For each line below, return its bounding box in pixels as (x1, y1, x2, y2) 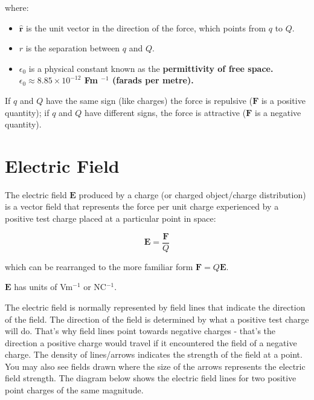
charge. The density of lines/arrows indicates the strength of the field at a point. (5, 348, 303, 361)
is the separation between (25, 42, 120, 54)
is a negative (255, 106, 301, 118)
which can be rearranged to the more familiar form (5, 260, 193, 273)
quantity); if (5, 106, 50, 118)
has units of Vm (14, 280, 73, 293)
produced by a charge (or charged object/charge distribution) (78, 188, 306, 201)
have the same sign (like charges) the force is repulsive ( (45, 94, 253, 106)
